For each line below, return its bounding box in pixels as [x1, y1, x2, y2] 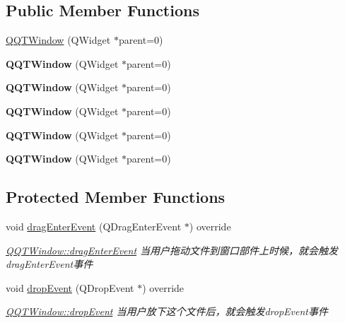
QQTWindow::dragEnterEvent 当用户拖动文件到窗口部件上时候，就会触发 [6, 242, 339, 257]
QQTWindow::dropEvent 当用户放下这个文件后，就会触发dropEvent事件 [6, 304, 328, 319]
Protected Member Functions [6, 186, 226, 208]
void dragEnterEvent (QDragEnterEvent [6, 218, 182, 233]
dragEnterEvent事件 [6, 257, 93, 271]
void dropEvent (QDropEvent [6, 280, 134, 295]
